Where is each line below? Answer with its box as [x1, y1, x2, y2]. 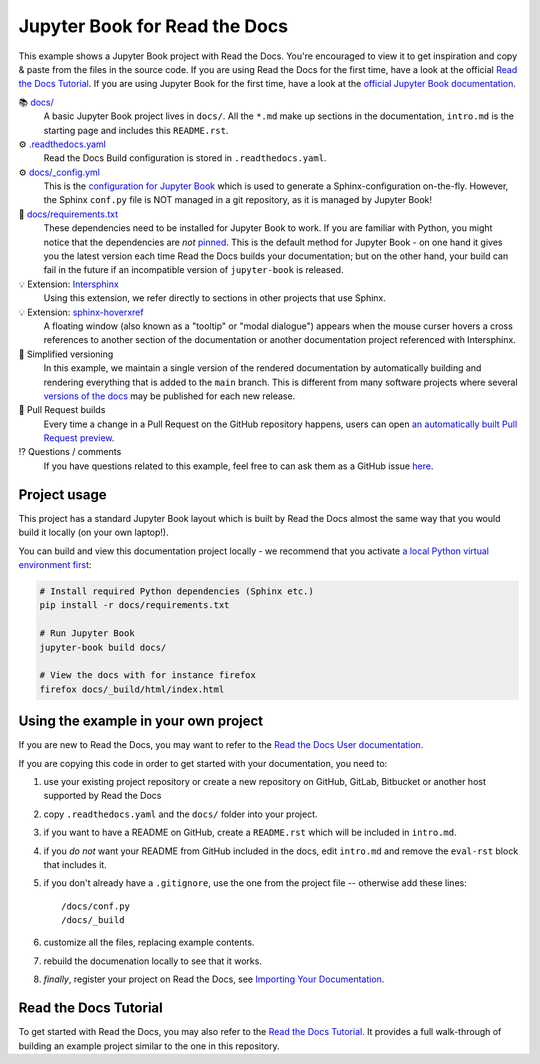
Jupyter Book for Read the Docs [18, 15, 289, 37]
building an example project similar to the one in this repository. [18, 1040, 280, 1052]
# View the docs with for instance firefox [39, 670, 257, 681]
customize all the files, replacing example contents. [43, 936, 255, 949]
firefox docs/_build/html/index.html [39, 683, 225, 695]
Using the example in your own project [18, 713, 264, 730]
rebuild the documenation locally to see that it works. [43, 955, 262, 967]
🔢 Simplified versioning [18, 348, 114, 360]
